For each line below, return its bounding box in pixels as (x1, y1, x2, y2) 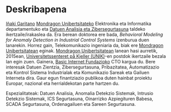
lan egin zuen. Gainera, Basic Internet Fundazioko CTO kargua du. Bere (6, 58, 156, 64)
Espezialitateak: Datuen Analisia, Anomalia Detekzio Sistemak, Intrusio (6, 90, 154, 96)
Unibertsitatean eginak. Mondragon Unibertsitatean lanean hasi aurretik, (6, 48, 158, 54)
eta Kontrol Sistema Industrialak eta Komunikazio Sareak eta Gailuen (6, 69, 150, 75)
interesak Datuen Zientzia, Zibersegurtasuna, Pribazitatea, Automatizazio (6, 64, 160, 70)
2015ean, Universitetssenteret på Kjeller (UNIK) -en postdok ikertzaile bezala (6, 53, 166, 59)
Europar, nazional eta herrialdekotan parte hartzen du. (6, 80, 119, 86)
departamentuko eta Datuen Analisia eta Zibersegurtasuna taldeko (6, 26, 145, 32)
